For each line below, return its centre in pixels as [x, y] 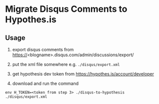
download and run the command [45, 83]
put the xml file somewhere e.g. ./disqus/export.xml [66, 64]
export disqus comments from [43, 50]
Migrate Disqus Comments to [66, 9]
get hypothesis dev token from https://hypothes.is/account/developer [83, 74]
